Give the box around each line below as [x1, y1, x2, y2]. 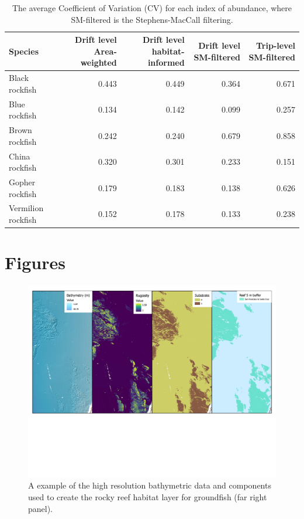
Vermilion [9, 202, 44, 214]
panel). [28, 502, 53, 514]
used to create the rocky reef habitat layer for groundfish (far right [28, 490, 267, 503]
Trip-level [255, 39, 295, 51]
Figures [5, 250, 65, 274]
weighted [80, 56, 117, 69]
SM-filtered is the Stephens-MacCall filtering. [71, 13, 233, 25]
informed [147, 56, 185, 69]
